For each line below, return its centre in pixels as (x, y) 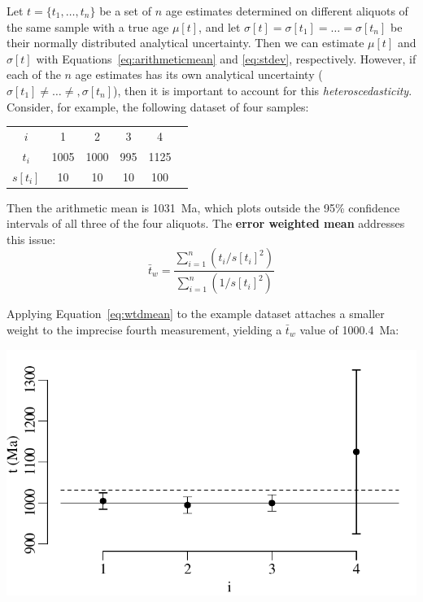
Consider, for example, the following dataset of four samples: (158, 106)
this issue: (31, 239)
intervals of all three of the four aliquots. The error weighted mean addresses (206, 223)
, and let (220, 26)
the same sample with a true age (88, 26)
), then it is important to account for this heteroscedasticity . (263, 90)
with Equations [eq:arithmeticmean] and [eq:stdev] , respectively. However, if (226, 58)
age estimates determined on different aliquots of (287, 11)
